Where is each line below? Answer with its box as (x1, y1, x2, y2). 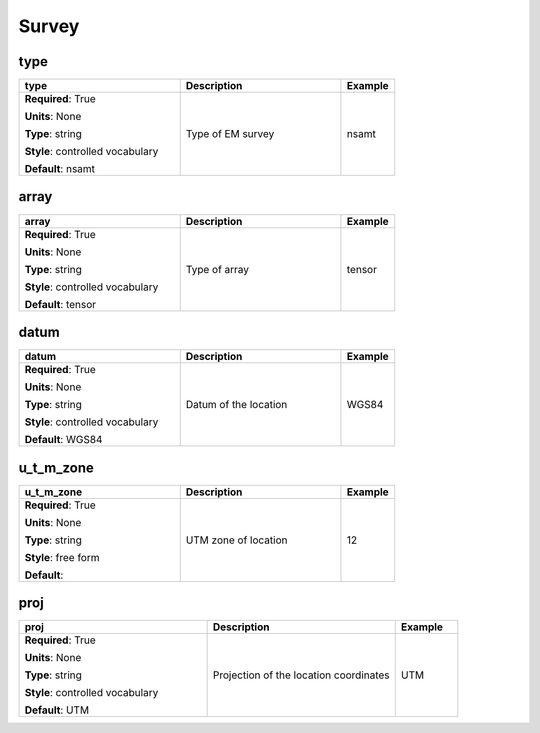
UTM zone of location (185, 533, 288, 547)
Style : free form (24, 550, 100, 564)
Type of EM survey (185, 127, 275, 141)
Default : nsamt (24, 162, 95, 176)
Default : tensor (24, 297, 97, 311)
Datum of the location (185, 398, 288, 412)
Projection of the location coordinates (212, 668, 390, 682)
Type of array (185, 262, 250, 276)
